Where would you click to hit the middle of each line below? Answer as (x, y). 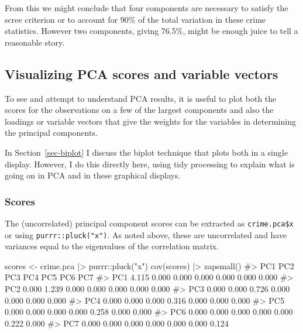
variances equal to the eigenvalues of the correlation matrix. (112, 246)
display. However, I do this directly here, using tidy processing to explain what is (150, 164)
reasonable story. (35, 42)
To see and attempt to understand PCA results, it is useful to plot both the (141, 98)
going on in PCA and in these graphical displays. (93, 175)
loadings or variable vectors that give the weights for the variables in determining (150, 121)
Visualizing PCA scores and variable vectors (142, 73)
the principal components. (51, 133)
